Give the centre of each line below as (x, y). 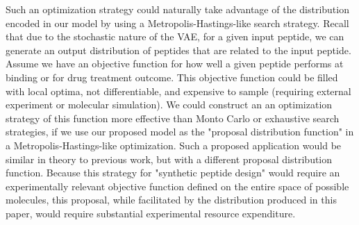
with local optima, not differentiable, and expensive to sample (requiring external (178, 91)
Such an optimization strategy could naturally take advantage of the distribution (177, 9)
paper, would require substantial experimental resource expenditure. (151, 213)
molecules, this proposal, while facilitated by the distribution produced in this (171, 200)
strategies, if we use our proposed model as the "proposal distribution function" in (180, 132)
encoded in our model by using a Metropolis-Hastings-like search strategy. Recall (177, 23)
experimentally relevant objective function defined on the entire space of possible (177, 186)
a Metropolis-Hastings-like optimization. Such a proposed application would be (174, 145)
